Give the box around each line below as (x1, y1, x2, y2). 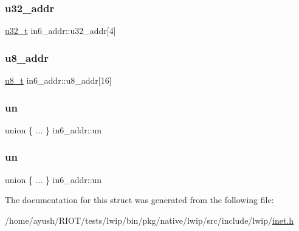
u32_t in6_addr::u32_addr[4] (5, 24, 116, 37)
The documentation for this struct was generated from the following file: (5, 193, 274, 206)
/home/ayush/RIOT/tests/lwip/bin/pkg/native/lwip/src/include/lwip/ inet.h (5, 213, 294, 226)
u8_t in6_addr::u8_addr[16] (5, 74, 112, 87)
